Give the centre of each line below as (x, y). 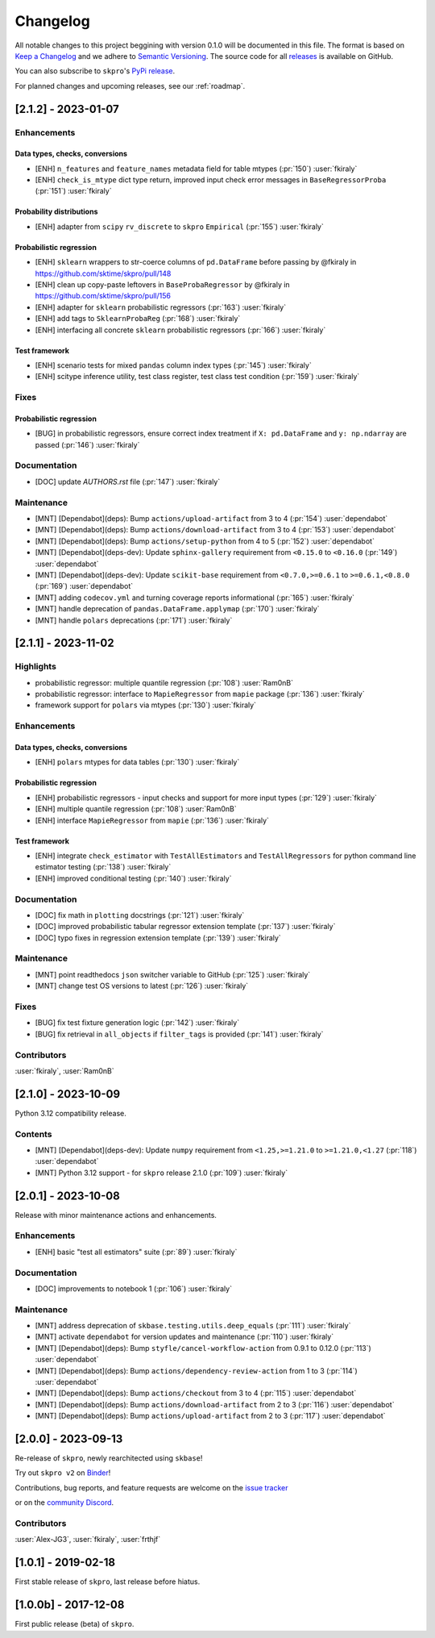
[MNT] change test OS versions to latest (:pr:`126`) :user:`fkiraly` (142, 986)
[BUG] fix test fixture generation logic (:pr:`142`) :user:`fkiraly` (137, 1023)
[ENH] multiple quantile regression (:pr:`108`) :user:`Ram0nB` (136, 809)
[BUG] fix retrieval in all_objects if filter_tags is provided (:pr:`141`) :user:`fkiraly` (179, 1034)
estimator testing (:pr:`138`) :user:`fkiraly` (103, 867)
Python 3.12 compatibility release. (70, 1113)
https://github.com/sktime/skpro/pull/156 (103, 296)
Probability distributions (56, 212)
